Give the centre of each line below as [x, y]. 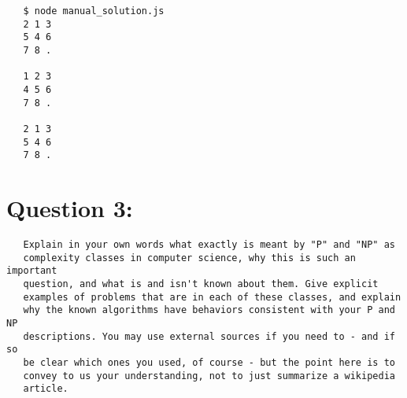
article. [46, 389]
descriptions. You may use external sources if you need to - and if [209, 336]
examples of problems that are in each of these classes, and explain [212, 297]
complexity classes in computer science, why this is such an [189, 258]
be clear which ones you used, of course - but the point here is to [209, 362]
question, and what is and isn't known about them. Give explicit [201, 284]
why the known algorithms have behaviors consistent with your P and [209, 310]
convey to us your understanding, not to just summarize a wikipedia [209, 376]
